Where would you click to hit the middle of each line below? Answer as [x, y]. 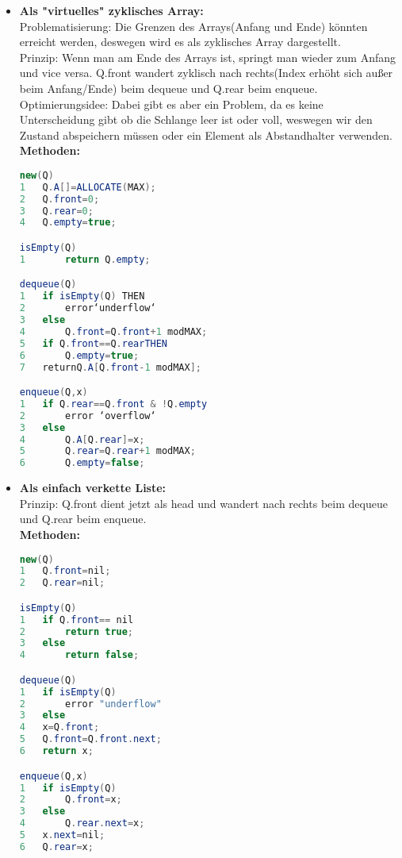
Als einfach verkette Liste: [93, 488]
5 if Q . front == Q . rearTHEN [94, 343]
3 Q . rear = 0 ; [56, 211]
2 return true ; [77, 631]
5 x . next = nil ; [62, 835]
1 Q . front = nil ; [65, 571]
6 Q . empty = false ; [82, 463]
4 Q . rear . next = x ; [82, 823]
